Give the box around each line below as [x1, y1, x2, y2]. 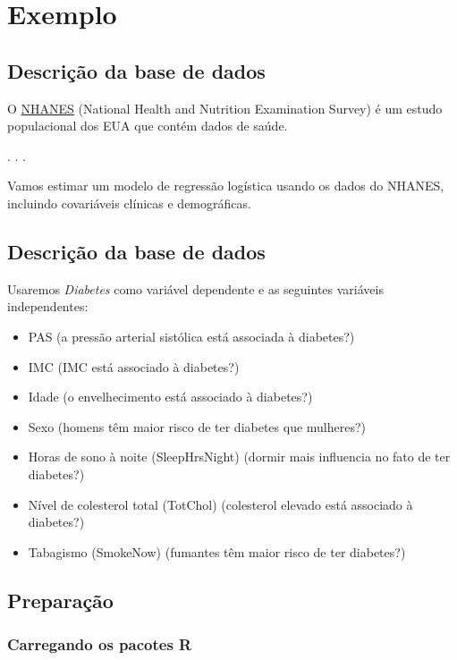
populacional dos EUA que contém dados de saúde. [7, 116, 288, 135]
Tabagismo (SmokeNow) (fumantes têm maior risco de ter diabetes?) [28, 542, 406, 561]
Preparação [7, 586, 114, 613]
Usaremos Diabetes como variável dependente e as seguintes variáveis [7, 279, 384, 298]
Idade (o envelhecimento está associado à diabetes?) [28, 387, 313, 406]
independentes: [7, 297, 89, 316]
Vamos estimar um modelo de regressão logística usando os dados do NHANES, [7, 176, 444, 195]
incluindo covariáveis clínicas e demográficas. [7, 193, 251, 212]
